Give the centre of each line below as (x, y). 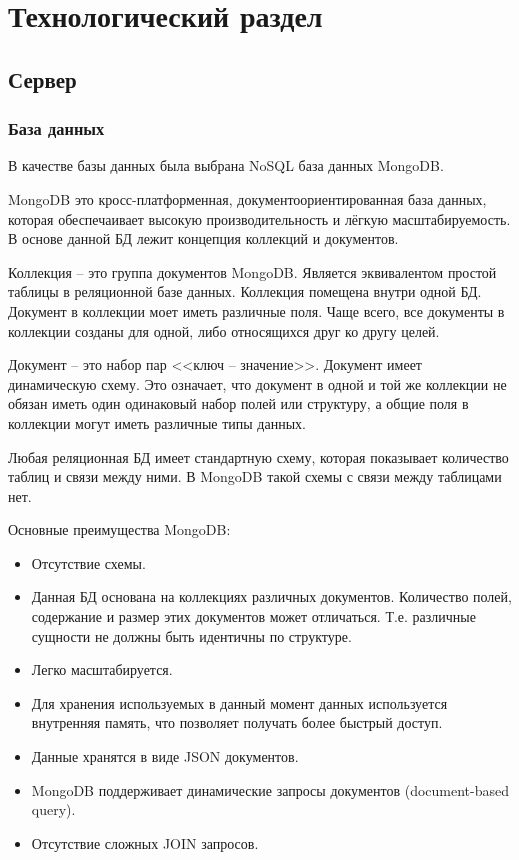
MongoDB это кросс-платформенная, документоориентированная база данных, (247, 198)
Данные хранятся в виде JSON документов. (165, 756)
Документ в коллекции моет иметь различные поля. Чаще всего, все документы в (256, 310)
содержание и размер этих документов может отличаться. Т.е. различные (253, 616)
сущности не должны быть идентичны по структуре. (191, 635)
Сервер (42, 78)
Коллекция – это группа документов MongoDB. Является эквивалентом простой (252, 271)
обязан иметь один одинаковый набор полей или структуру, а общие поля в (238, 403)
